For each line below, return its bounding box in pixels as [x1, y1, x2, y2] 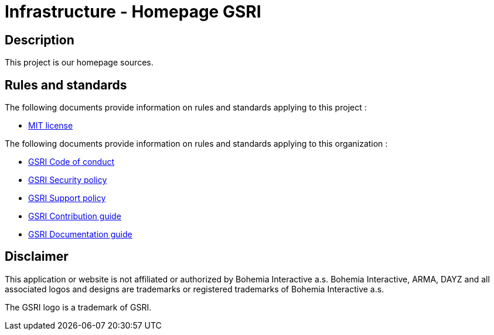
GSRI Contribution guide [28, 211, 121, 222]
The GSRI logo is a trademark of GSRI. [5, 302, 152, 312]
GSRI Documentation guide [28, 229, 132, 240]
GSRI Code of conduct [28, 157, 115, 167]
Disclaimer [5, 249, 69, 264]
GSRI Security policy [28, 175, 107, 185]
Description [5, 32, 74, 47]
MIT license [28, 120, 73, 131]
